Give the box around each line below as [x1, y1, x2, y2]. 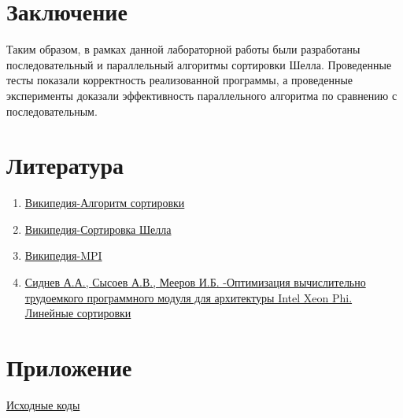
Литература [6, 149, 124, 181]
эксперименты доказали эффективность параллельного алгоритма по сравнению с [6, 87, 397, 103]
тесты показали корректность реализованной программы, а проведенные [6, 72, 353, 88]
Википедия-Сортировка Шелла [24, 220, 172, 237]
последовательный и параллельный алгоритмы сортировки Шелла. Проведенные [6, 56, 392, 72]
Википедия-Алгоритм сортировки [24, 194, 185, 211]
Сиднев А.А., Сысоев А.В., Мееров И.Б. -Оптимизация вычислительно [24, 274, 366, 290]
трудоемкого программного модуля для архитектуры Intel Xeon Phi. [24, 289, 353, 305]
